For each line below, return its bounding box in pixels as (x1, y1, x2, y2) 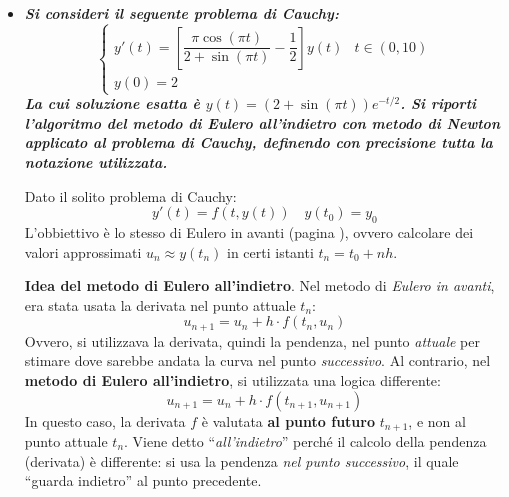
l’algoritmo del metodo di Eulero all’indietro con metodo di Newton (24, 112, 500, 133)
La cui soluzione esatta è (24, 93, 200, 114)
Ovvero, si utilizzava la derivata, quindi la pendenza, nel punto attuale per (24, 330, 480, 351)
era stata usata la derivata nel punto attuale (24, 294, 296, 315)
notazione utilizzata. (24, 151, 168, 172)
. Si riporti (400, 93, 477, 114)
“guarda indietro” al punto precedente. (24, 470, 262, 491)
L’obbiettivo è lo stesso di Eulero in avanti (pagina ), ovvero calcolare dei (24, 221, 474, 242)
